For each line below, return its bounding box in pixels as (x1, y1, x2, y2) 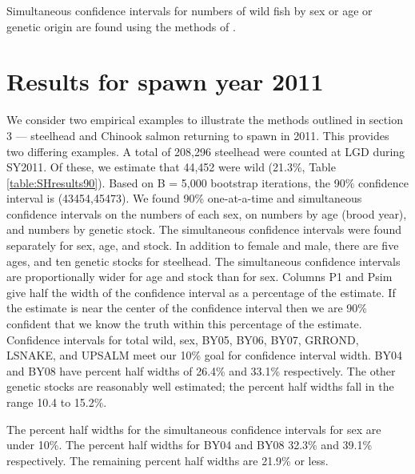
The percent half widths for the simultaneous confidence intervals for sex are (6, 420, 381, 437)
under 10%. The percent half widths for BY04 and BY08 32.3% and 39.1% (6, 436, 373, 453)
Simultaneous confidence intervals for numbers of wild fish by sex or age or (6, 2, 373, 18)
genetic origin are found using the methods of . (6, 18, 236, 34)
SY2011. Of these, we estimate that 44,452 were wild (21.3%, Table (6, 159, 336, 175)
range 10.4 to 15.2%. (6, 394, 107, 410)
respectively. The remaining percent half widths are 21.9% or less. (6, 452, 329, 468)
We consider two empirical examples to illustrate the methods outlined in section (6, 111, 403, 128)
